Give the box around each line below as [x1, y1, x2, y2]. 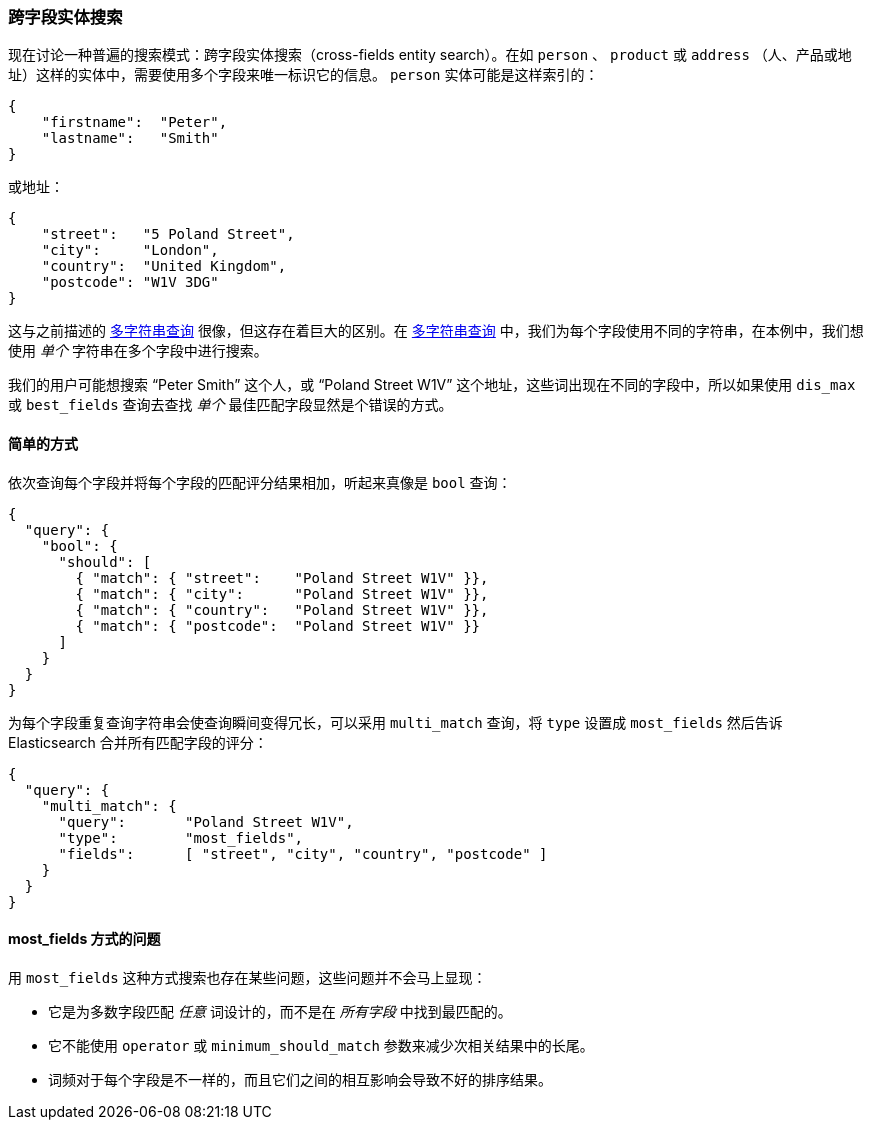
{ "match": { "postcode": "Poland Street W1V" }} [75, 617, 481, 634]
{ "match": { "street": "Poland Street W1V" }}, [75, 569, 489, 586]
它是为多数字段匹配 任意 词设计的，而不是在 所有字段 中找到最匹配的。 [48, 1002, 512, 1020]
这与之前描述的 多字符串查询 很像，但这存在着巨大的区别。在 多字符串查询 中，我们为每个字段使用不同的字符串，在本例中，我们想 [8, 322, 864, 340]
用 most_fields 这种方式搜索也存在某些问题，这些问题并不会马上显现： [8, 968, 487, 986]
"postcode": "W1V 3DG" [41, 274, 219, 291]
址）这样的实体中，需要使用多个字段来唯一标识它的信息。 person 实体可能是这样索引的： [8, 66, 599, 84]
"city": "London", [41, 242, 219, 259]
